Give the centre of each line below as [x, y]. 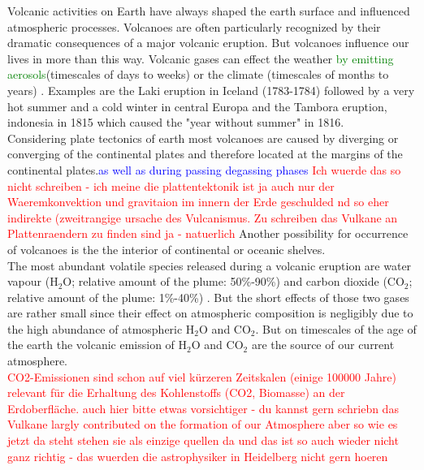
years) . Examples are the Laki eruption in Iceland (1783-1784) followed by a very [211, 90]
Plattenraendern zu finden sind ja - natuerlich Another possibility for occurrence [208, 233]
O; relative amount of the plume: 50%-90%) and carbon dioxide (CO [234, 281]
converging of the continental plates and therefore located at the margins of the [205, 154]
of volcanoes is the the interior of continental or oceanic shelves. [167, 249]
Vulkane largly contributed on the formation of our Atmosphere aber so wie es [203, 424]
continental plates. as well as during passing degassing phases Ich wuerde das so [204, 169]
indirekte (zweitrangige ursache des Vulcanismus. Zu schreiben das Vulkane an [203, 217]
